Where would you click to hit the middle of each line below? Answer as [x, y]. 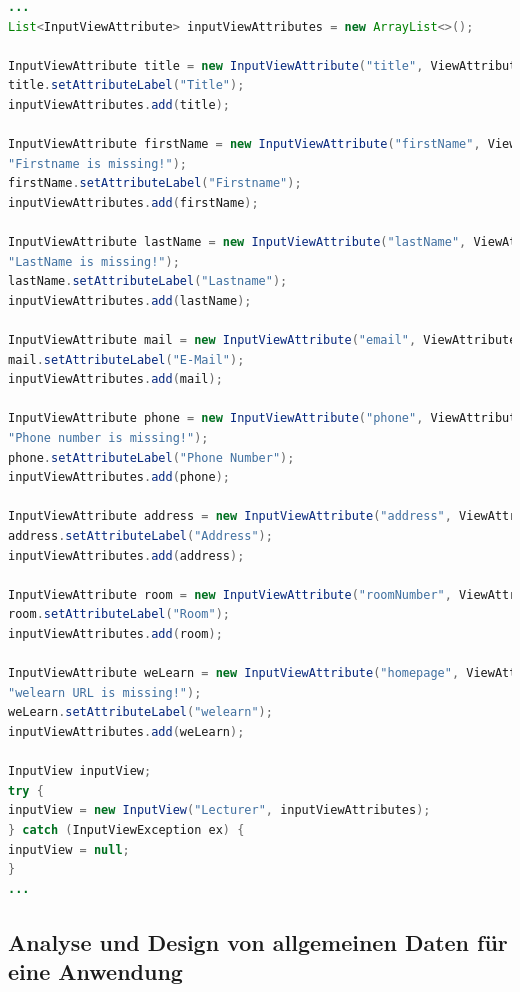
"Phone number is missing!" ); [108, 438]
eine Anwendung [95, 971]
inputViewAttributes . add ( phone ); [119, 477]
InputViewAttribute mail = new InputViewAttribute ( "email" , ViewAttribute [262, 340]
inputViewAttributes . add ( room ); [115, 634]
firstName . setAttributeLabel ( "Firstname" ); [155, 183]
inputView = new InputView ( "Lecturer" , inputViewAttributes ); [219, 810]
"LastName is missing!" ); [94, 261]
